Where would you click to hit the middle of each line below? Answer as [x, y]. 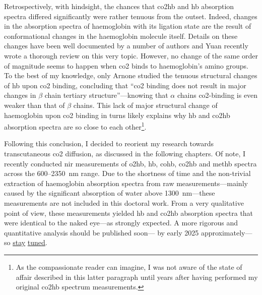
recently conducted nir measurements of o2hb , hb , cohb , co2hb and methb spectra [130, 163]
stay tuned [29, 242]
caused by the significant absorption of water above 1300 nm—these [110, 193]
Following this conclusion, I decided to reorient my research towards [109, 143]
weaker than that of [35, 105]
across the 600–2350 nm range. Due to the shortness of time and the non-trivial [127, 173]
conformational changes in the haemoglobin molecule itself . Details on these [121, 36]
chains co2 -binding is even [217, 95]
